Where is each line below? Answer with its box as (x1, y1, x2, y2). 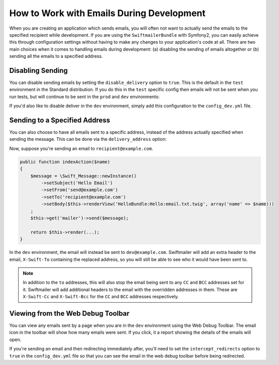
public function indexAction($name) (20, 159, 111, 164)
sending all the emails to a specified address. (9, 53, 103, 59)
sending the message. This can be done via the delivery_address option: (9, 136, 167, 142)
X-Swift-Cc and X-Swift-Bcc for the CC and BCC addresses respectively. (23, 294, 179, 300)
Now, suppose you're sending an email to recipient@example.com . (9, 145, 153, 151)
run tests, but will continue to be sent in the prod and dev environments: (9, 94, 160, 100)
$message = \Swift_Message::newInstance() (30, 173, 137, 178)
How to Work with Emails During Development (9, 8, 206, 19)
